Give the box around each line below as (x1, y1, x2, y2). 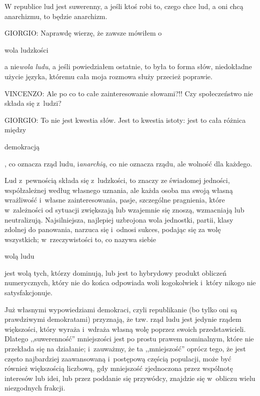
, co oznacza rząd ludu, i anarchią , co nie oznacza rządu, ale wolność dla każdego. (4, 158, 252, 168)
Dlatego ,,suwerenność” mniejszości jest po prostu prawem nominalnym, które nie (4, 333, 254, 344)
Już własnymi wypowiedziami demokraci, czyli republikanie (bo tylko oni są (4, 304, 237, 314)
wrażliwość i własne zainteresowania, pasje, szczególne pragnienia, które (4, 194, 225, 205)
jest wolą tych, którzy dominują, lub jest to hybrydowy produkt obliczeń (4, 267, 227, 278)
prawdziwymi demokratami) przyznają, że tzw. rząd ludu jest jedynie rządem (4, 314, 241, 324)
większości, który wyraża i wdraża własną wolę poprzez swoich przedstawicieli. (4, 323, 246, 334)
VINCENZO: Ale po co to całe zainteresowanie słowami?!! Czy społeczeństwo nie (4, 88, 253, 98)
